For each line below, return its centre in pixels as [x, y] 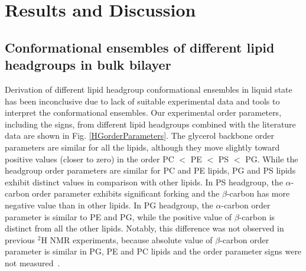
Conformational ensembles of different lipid [140, 47]
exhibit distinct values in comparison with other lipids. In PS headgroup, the [144, 182]
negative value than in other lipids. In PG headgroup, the [109, 205]
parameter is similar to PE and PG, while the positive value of [118, 216]
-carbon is [257, 216]
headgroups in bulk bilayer [88, 65]
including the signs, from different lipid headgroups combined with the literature [150, 124]
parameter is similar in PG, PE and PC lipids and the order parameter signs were [153, 251]
